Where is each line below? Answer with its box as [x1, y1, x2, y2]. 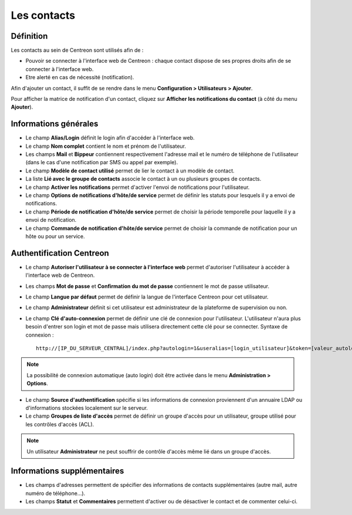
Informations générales [11, 119, 99, 129]
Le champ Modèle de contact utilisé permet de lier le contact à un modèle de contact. [25, 167, 235, 174]
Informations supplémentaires [11, 466, 124, 476]
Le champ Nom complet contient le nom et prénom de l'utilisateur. [25, 143, 187, 150]
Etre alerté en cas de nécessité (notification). [25, 74, 134, 81]
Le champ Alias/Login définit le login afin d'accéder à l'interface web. [25, 134, 195, 141]
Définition [11, 31, 48, 41]
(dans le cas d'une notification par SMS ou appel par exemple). [25, 159, 178, 166]
